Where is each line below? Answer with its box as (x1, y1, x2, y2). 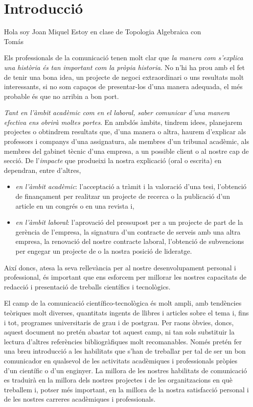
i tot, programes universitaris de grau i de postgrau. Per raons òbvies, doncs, (4, 317, 234, 327)
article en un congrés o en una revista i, (15, 200, 135, 211)
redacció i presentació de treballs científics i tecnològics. (4, 281, 171, 291)
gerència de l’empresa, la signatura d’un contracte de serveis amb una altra (15, 226, 241, 237)
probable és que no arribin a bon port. (4, 91, 119, 101)
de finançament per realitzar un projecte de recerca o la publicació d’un (15, 191, 230, 201)
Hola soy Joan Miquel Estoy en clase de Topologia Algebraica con (4, 26, 201, 37)
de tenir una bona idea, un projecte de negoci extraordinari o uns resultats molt (4, 72, 244, 82)
